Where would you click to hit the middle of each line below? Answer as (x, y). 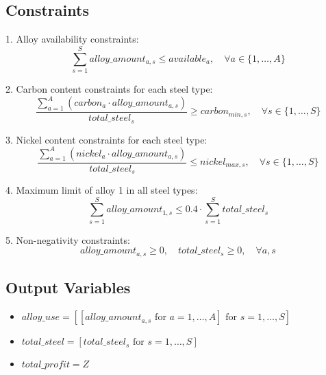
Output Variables (68, 287)
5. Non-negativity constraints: (68, 239)
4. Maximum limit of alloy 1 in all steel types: (102, 190)
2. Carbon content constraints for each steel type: (109, 88)
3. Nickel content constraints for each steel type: (106, 139)
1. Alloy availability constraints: (72, 39)
